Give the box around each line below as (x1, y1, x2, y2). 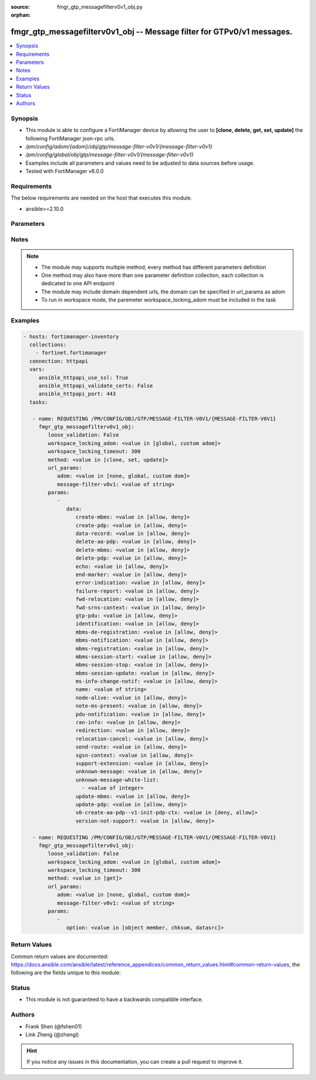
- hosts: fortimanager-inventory (23, 333, 119, 340)
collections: (29, 341, 67, 348)
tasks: (29, 399, 49, 405)
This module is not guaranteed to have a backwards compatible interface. (25, 996, 204, 1003)
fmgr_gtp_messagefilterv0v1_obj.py (57, 4, 143, 10)
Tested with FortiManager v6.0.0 (25, 168, 104, 175)
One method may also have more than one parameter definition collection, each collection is (41, 272, 264, 279)
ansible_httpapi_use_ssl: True (38, 374, 129, 381)
